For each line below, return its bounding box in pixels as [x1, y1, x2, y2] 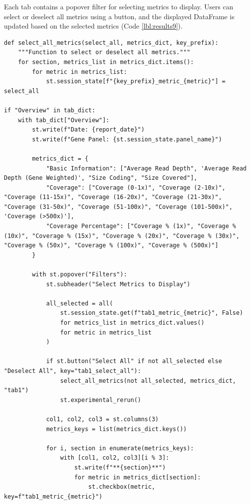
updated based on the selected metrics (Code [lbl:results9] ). [4, 21, 183, 31]
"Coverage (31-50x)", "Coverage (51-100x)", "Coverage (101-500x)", [4, 203, 233, 210]
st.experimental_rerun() [60, 396, 141, 403]
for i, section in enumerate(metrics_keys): [46, 444, 194, 452]
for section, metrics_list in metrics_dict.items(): [18, 58, 194, 66]
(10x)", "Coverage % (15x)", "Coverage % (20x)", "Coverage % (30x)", [4, 232, 240, 239]
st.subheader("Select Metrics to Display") [46, 280, 191, 288]
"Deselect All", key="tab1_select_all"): [4, 367, 141, 374]
